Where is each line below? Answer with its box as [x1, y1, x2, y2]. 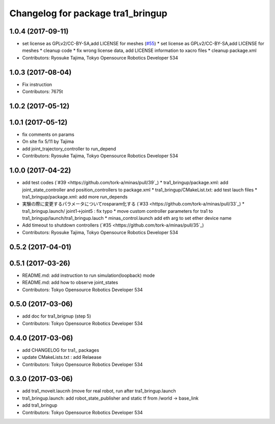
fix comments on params [22, 131, 75, 137]
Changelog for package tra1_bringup [9, 8, 168, 19]
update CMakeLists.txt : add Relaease [22, 354, 102, 360]
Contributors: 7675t [22, 89, 63, 95]
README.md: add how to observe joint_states [22, 279, 118, 286]
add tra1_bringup [22, 402, 58, 408]
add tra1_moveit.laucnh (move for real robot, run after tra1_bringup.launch [22, 388, 176, 394]
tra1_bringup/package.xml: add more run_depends [22, 193, 128, 200]
